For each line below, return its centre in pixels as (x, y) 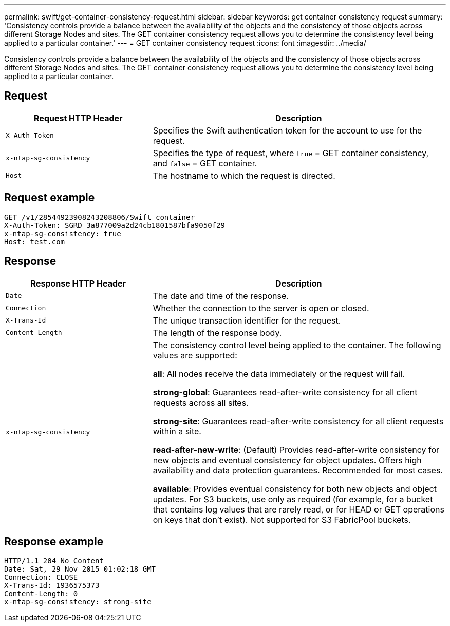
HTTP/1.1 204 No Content (54, 561)
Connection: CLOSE (41, 577)
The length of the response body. (217, 333)
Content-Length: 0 (41, 594)
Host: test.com (35, 242)
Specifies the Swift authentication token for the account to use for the (287, 130)
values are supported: (195, 355)
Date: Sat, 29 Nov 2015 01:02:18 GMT (80, 569)
